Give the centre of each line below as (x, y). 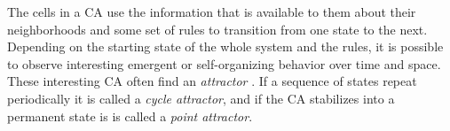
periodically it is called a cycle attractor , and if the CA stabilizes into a (201, 98)
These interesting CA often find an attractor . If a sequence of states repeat (212, 81)
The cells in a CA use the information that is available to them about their (212, 12)
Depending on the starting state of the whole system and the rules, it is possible (225, 46)
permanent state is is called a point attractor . (130, 116)
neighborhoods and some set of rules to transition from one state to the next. (217, 29)
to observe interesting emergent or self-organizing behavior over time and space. (224, 63)
